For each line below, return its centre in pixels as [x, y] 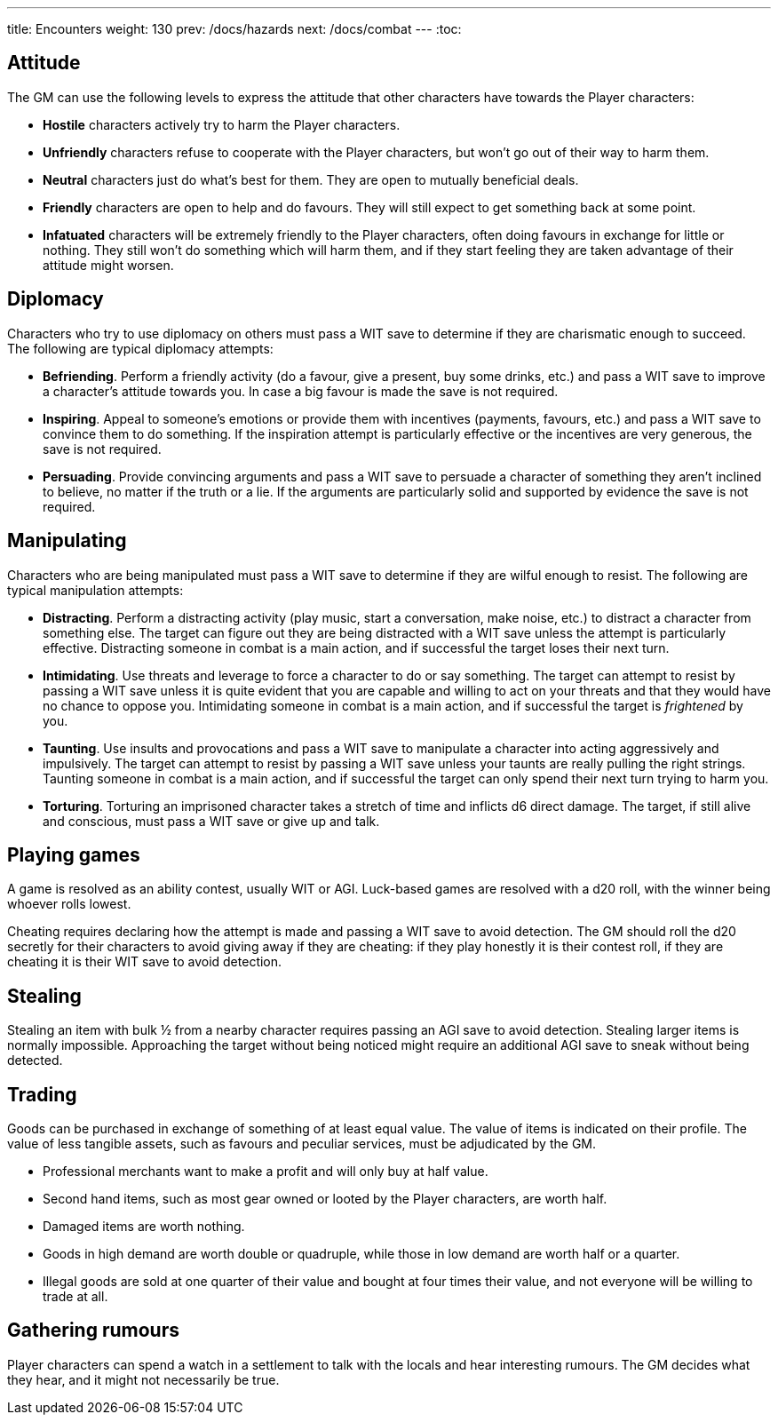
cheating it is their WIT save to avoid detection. [145, 962]
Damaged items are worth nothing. [144, 1227]
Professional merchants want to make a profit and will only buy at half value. [266, 1172]
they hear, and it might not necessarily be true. [143, 1379]
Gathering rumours [93, 1331]
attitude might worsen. [108, 265]
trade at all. [75, 1297]
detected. [35, 1061]
